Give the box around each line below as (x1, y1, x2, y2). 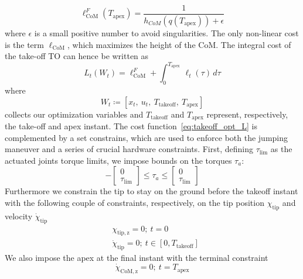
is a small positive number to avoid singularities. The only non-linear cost (34, 26, 299, 39)
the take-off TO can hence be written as (5, 50, 149, 62)
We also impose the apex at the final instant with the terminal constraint (5, 252, 268, 264)
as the (270, 143, 292, 155)
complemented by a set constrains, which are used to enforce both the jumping (5, 131, 288, 143)
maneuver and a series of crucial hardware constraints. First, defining (5, 143, 253, 155)
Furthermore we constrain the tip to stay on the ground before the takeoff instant (5, 185, 298, 197)
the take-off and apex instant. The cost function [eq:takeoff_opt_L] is (5, 120, 257, 132)
